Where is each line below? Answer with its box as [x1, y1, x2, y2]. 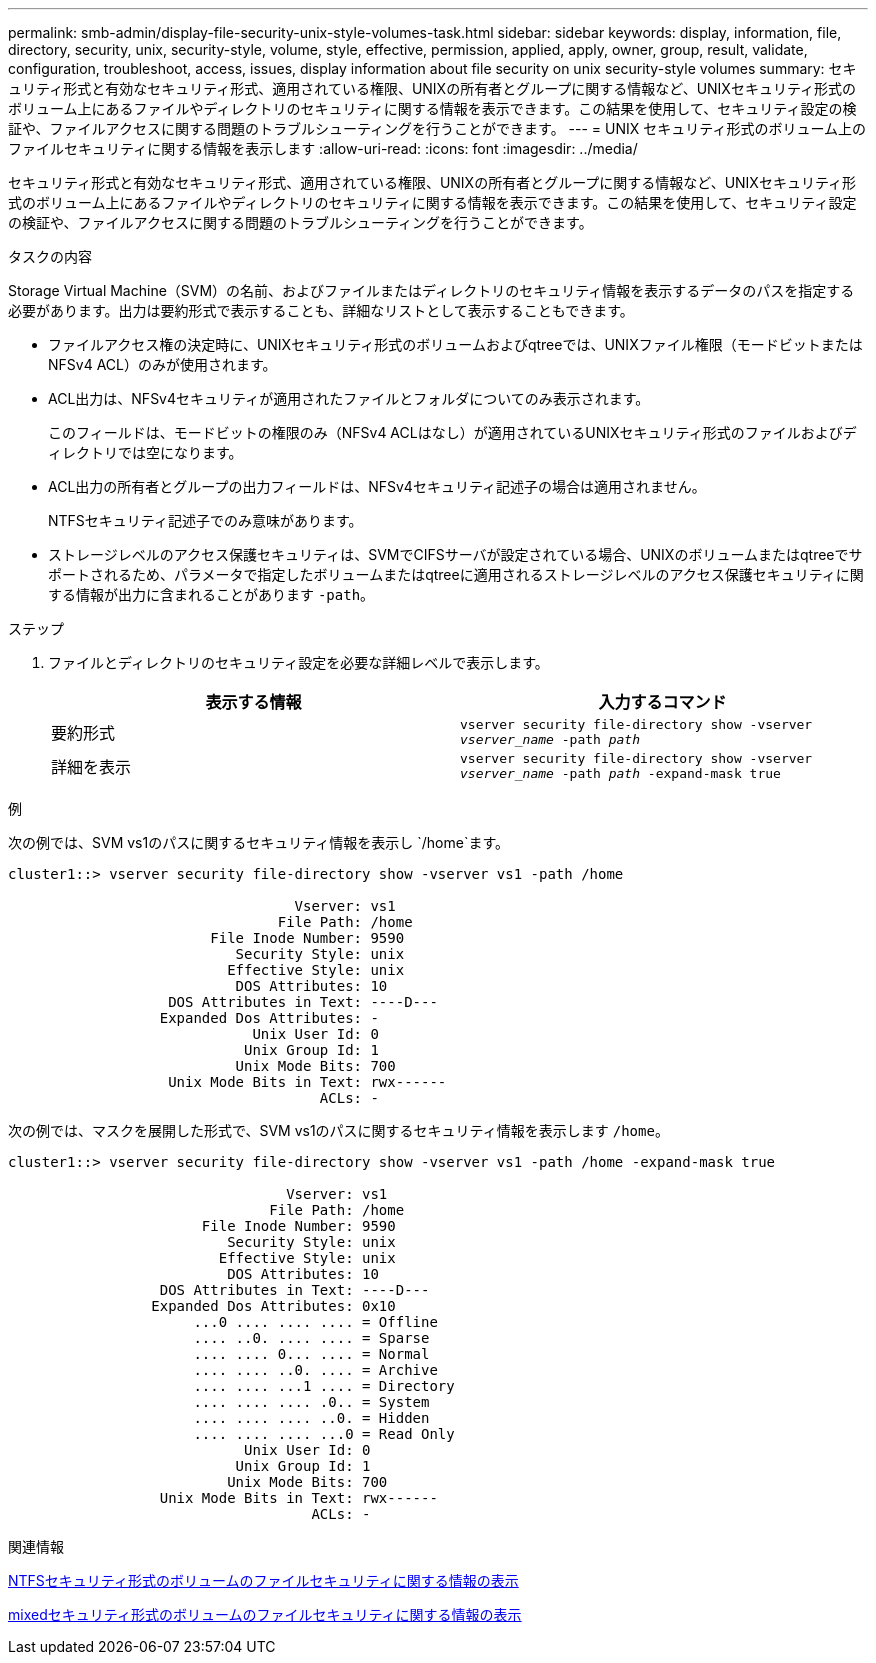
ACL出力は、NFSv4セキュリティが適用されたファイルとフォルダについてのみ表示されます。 [48, 390, 650, 407]
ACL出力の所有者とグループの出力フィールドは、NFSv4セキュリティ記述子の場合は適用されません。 [48, 478, 706, 495]
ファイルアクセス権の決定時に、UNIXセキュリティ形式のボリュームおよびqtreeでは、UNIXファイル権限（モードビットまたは [48, 336, 863, 353]
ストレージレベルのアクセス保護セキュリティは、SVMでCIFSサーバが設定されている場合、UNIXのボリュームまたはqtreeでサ [48, 546, 863, 563]
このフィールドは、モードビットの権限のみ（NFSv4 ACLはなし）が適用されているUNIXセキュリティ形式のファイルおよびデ [48, 424, 857, 441]
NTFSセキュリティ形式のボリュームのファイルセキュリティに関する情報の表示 [8, 1572, 519, 1589]
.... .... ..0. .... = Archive [193, 1362, 438, 1378]
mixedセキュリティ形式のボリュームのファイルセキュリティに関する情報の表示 [8, 1606, 522, 1623]
